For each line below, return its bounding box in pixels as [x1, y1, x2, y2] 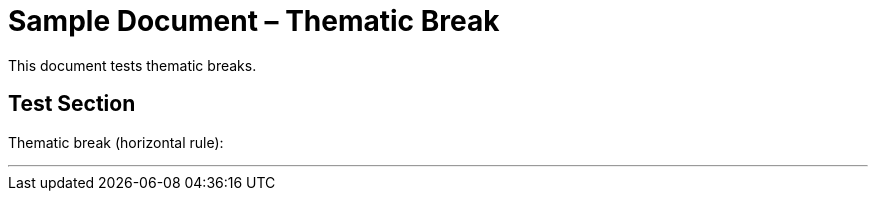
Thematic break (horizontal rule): [8, 133, 224, 151]
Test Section [8, 91, 136, 117]
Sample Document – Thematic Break [8, 4, 500, 38]
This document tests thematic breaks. [8, 56, 257, 74]
